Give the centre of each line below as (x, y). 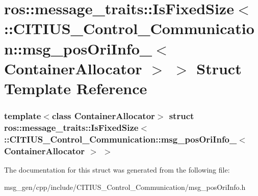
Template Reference (76, 88)
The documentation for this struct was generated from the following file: (117, 170)
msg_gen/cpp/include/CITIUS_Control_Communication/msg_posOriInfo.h (125, 187)
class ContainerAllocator (103, 116)
